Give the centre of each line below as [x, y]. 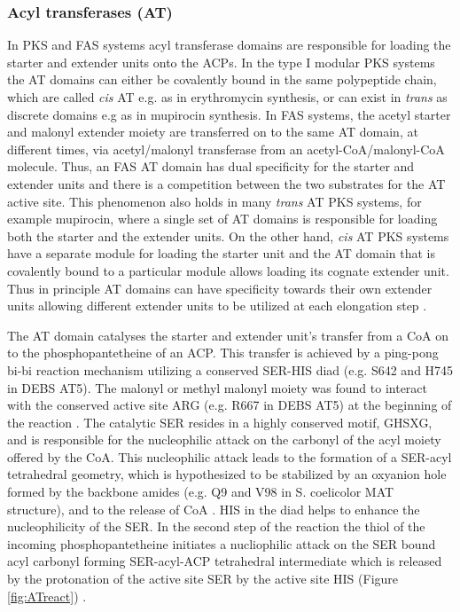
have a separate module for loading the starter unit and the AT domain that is [222, 253]
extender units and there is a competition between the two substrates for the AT [226, 183]
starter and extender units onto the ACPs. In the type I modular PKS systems [221, 62]
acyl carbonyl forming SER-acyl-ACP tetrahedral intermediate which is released [225, 561]
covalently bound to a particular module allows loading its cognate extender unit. [228, 270]
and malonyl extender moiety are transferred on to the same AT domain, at [213, 132]
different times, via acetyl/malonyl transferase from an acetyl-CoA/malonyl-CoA [226, 149]
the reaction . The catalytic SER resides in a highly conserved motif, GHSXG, [220, 422]
